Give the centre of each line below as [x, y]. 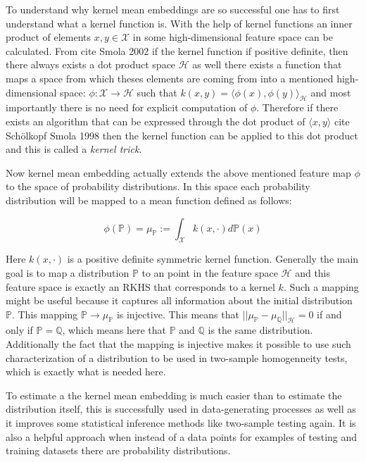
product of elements [49, 37]
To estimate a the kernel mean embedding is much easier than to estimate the [174, 395]
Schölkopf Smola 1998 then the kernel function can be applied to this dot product [182, 135]
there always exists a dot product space [91, 64]
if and [329, 314]
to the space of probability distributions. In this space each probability [158, 186]
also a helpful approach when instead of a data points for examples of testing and [182, 436]
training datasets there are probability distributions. [118, 450]
